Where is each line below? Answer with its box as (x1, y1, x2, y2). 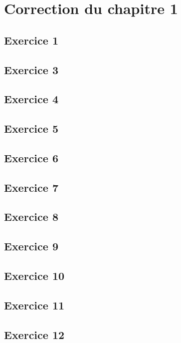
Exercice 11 (4, 297, 65, 312)
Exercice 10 (4, 268, 65, 283)
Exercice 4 (4, 91, 58, 107)
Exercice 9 (4, 238, 58, 254)
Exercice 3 (4, 62, 58, 77)
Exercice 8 (4, 209, 58, 224)
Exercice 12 (4, 326, 65, 342)
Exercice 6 (4, 150, 58, 165)
